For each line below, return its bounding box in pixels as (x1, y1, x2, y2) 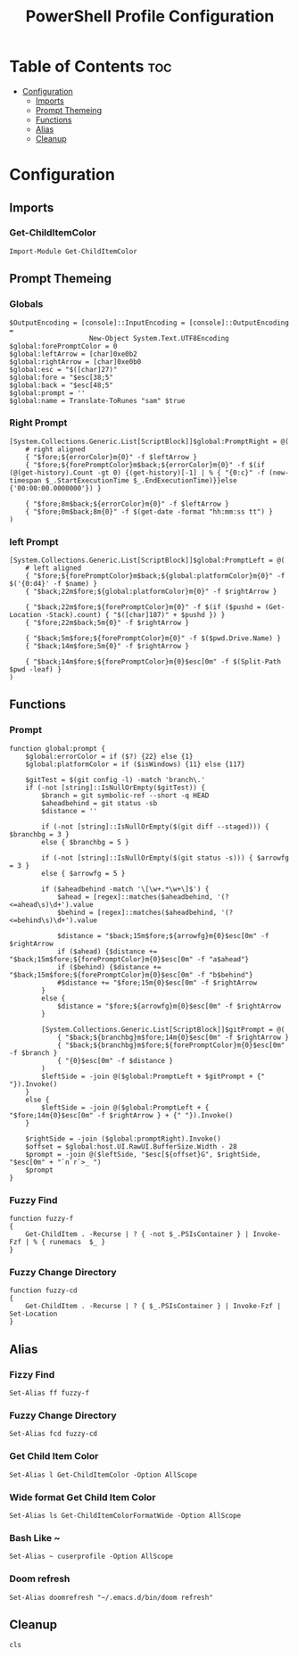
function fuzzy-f (9, 1215, 74, 1224)
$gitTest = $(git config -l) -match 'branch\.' (25, 775, 205, 784)
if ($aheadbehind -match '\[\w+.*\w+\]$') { (41, 885, 210, 894)
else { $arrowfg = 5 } (41, 869, 126, 878)
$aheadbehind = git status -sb (41, 798, 158, 808)
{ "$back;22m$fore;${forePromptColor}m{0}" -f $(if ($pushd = (25, 603, 261, 612)
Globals (9, 298, 44, 310)
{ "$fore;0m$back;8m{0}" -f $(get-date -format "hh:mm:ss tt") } (25, 507, 274, 516)
